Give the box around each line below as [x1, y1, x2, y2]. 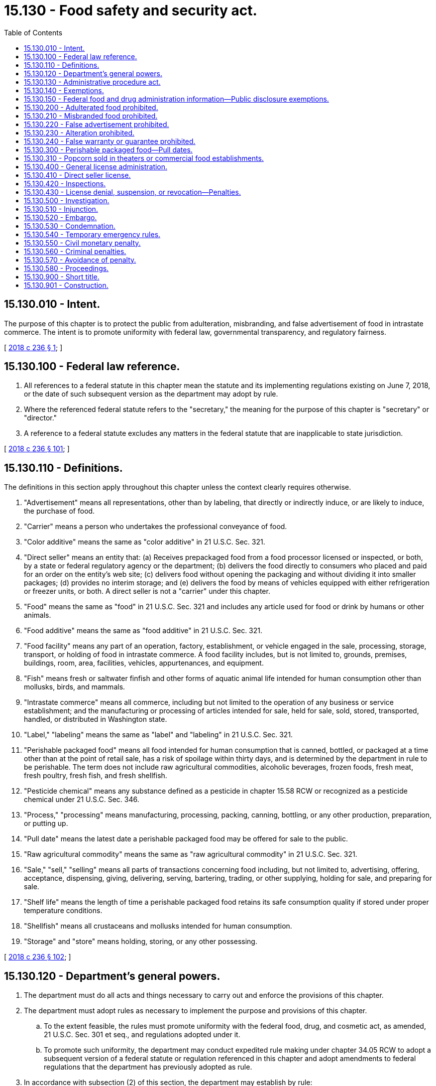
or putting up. [24, 819, 68, 828]
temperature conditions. [24, 906, 103, 915]
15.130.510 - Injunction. [24, 204, 98, 213]
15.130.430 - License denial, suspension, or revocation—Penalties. [24, 187, 241, 196]
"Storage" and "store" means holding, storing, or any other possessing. [24, 937, 257, 946]
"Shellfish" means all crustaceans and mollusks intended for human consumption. [24, 922, 292, 931]
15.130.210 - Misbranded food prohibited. [24, 111, 158, 120]
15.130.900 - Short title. [24, 272, 100, 281]
